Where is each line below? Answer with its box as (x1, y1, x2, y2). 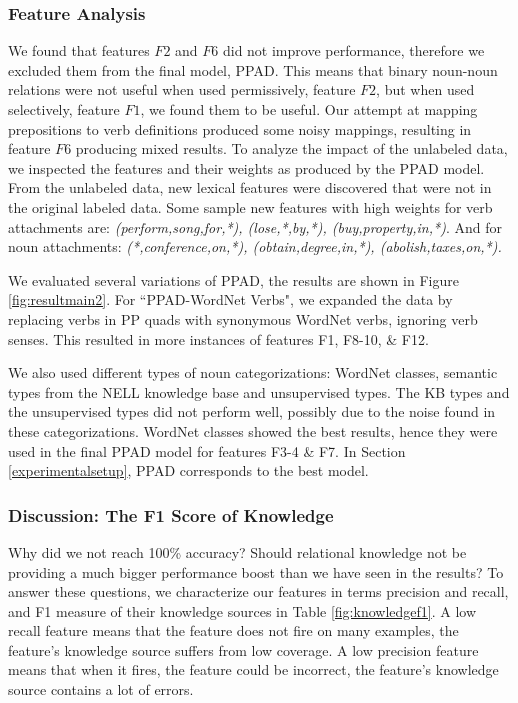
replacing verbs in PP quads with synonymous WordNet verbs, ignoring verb (8, 308, 478, 329)
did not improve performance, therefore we (222, 40, 485, 61)
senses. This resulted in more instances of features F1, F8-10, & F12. (8, 328, 429, 349)
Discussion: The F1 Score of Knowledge (8, 502, 334, 527)
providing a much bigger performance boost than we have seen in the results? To (8, 561, 504, 582)
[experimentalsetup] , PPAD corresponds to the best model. (8, 460, 369, 481)
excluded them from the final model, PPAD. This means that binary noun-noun (8, 59, 498, 80)
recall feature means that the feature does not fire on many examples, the (8, 620, 459, 641)
